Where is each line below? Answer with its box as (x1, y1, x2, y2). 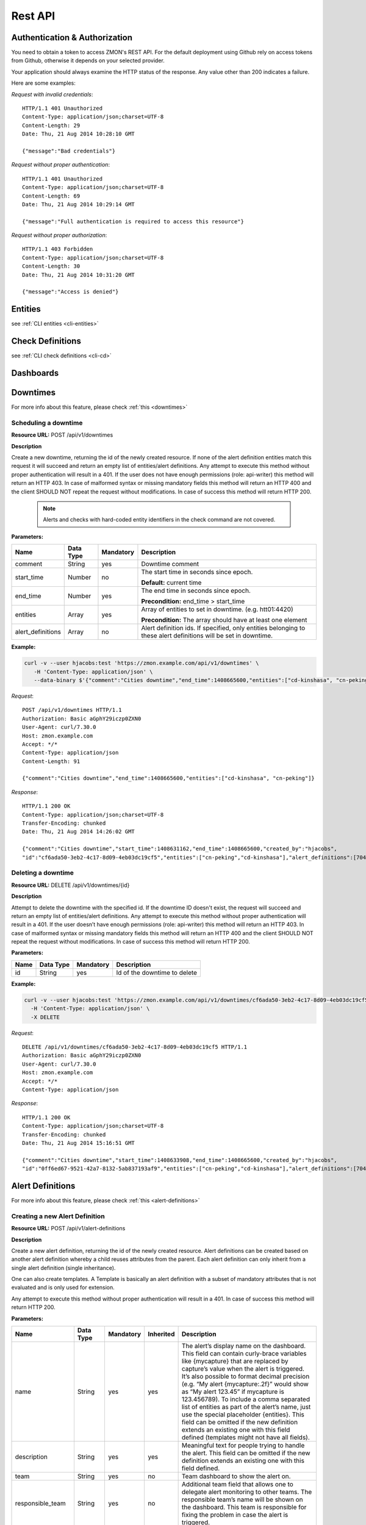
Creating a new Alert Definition (11, 1211, 105, 1220)
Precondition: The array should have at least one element (141, 616, 307, 625)
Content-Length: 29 (22, 122, 81, 129)
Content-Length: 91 (22, 758, 81, 765)
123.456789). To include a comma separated (181, 1395, 310, 1404)
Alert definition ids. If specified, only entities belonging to (141, 624, 306, 633)
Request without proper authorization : (11, 232, 107, 239)
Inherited (148, 1330, 175, 1338)
